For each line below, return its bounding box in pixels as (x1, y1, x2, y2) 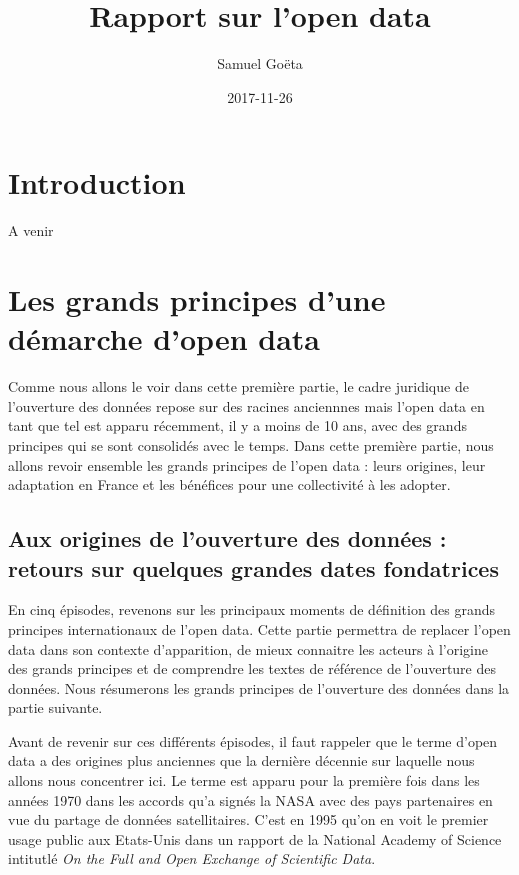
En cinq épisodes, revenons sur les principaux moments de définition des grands (8, 599, 496, 620)
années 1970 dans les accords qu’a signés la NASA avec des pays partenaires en (8, 789, 493, 810)
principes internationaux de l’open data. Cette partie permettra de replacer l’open (8, 618, 511, 639)
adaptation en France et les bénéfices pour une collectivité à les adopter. (8, 474, 451, 495)
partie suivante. (8, 697, 103, 718)
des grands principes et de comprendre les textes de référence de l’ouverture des (8, 658, 496, 679)
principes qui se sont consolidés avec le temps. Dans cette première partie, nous (8, 434, 494, 455)
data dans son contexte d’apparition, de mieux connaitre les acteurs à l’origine (8, 638, 488, 659)
